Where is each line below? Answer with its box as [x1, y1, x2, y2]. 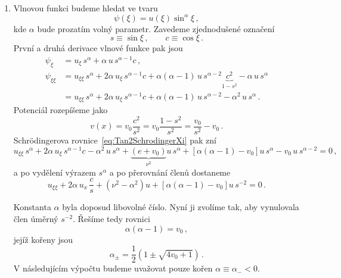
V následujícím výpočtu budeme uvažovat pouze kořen [13, 262, 213, 274]
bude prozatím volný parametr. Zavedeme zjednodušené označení [37, 22, 275, 35]
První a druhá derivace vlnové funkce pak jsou [13, 42, 183, 54]
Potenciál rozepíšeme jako [13, 104, 108, 116]
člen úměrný [13, 212, 58, 224]
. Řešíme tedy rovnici [73, 212, 150, 224]
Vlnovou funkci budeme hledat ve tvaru [13, 2, 158, 14]
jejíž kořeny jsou [13, 233, 73, 245]
